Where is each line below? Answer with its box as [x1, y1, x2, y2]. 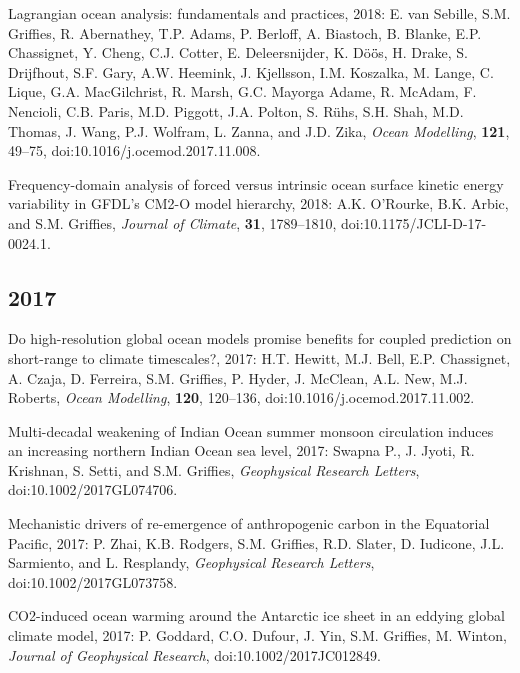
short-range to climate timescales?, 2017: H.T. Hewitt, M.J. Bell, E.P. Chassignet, [8, 347, 511, 368]
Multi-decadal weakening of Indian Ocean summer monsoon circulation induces [8, 420, 494, 441]
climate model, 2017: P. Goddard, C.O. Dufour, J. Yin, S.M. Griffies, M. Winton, [8, 625, 507, 646]
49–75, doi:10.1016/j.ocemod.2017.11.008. [8, 140, 261, 161]
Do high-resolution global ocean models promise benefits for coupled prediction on [8, 328, 512, 349]
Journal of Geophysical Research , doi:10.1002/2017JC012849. [8, 644, 381, 665]
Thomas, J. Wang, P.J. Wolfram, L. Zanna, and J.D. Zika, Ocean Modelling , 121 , [8, 120, 510, 141]
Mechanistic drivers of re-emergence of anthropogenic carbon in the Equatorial [8, 513, 490, 534]
